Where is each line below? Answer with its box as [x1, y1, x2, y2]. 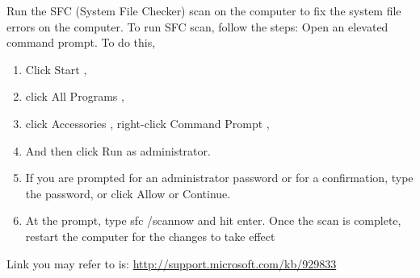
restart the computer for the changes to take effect [25, 227, 275, 244]
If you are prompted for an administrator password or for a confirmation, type [25, 169, 414, 186]
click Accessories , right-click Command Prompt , [25, 114, 270, 131]
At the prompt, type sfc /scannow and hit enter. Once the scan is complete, [25, 212, 401, 229]
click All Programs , [25, 88, 124, 105]
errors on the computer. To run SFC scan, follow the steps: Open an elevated [6, 18, 388, 35]
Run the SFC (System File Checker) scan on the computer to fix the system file [6, 2, 401, 19]
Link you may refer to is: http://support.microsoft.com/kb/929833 [6, 255, 337, 272]
